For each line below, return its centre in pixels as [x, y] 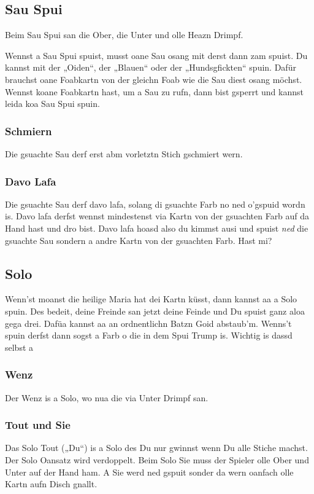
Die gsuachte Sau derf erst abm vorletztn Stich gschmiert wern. [124, 153]
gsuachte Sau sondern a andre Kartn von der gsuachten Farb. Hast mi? [139, 240]
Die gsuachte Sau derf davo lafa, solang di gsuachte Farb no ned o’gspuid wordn [155, 204]
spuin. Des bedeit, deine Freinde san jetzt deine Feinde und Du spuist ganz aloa [155, 311]
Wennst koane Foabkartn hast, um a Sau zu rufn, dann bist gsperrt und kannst [154, 91]
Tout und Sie [38, 425]
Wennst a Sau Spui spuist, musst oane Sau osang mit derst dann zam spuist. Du [156, 55]
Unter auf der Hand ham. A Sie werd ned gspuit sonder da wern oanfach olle [149, 472]
